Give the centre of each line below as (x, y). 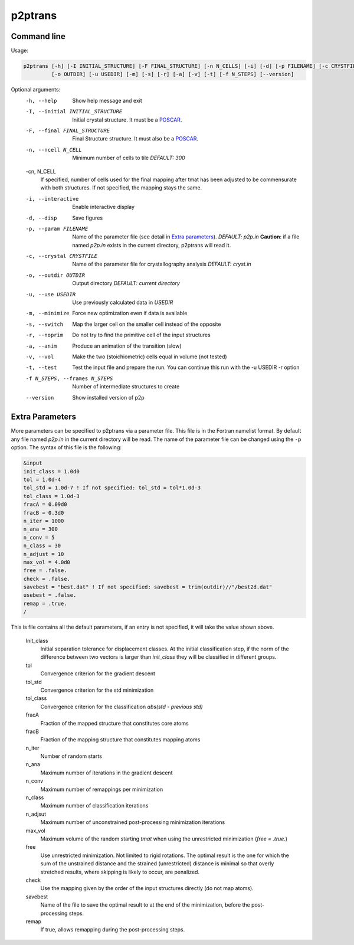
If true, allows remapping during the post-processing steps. (113, 930)
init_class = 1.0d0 (51, 471)
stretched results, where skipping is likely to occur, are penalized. (120, 872)
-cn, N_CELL (41, 171)
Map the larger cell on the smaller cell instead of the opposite (147, 324)
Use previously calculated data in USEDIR (123, 303)
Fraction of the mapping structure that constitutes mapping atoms (120, 740)
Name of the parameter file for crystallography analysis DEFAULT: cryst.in (162, 264)
